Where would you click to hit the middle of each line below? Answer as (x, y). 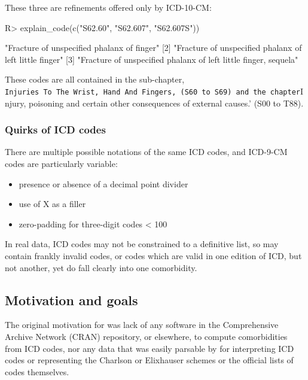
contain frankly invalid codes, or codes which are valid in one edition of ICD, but (153, 256)
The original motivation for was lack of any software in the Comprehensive (142, 325)
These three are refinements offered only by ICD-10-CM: (108, 7)
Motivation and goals (71, 300)
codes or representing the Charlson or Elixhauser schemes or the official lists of (149, 360)
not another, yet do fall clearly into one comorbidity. (101, 267)
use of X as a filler (52, 204)
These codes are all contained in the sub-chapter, (95, 79)
